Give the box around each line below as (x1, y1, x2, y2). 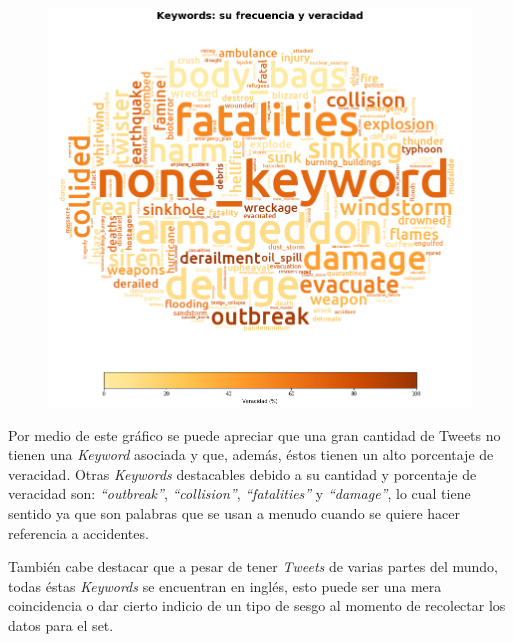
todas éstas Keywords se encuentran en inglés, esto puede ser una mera (8, 575, 442, 596)
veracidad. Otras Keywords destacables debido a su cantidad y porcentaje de (8, 463, 477, 484)
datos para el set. (8, 615, 114, 636)
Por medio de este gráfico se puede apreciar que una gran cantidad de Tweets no (8, 424, 501, 445)
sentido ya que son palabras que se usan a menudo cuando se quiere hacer (8, 503, 461, 524)
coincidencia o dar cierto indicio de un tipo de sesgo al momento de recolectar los (8, 595, 506, 616)
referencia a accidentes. (8, 522, 149, 543)
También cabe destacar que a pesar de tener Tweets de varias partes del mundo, (8, 556, 498, 577)
